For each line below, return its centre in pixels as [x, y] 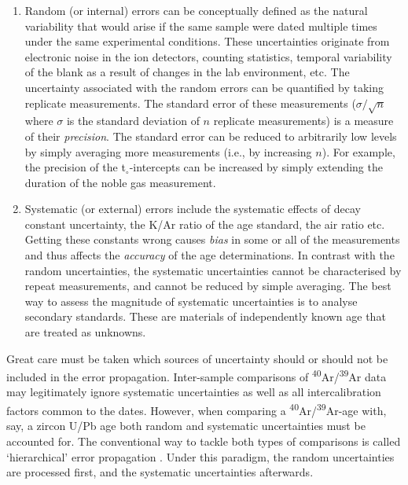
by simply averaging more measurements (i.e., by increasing [168, 151]
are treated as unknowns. [85, 332]
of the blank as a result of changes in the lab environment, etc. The [187, 72]
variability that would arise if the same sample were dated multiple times [201, 26]
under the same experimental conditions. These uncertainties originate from [207, 41]
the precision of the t [75, 167]
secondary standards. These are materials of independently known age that [205, 316]
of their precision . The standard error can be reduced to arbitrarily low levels [211, 136]
